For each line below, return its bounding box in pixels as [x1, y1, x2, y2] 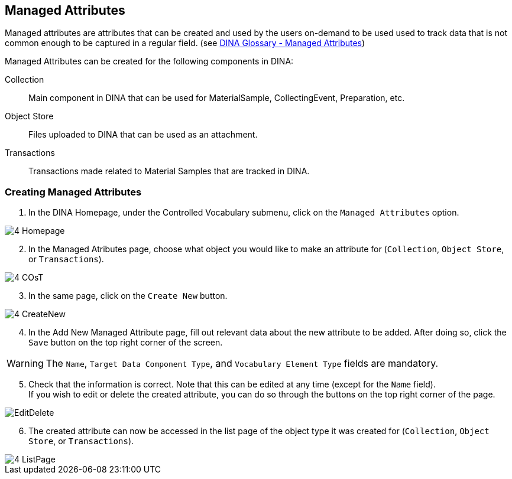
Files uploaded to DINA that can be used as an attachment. [28, 129, 258, 140]
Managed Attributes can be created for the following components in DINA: [5, 56, 294, 67]
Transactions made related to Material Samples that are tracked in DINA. [28, 166, 310, 177]
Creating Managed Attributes [5, 185, 142, 198]
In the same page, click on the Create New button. [28, 291, 228, 301]
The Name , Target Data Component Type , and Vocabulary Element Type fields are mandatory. [46, 357, 439, 370]
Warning [7, 357, 44, 370]
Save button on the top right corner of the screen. [28, 337, 223, 348]
